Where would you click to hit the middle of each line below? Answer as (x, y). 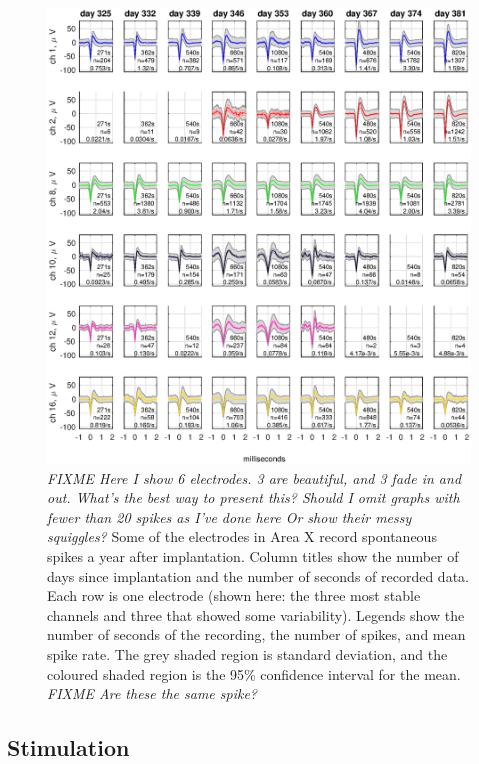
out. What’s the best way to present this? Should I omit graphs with (253, 497)
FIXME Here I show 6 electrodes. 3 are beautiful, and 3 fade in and (254, 477)
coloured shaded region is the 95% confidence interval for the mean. (254, 673)
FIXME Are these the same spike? (152, 693)
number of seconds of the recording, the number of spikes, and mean (256, 634)
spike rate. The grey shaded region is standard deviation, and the (247, 654)
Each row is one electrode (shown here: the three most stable (234, 595)
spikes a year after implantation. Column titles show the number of (253, 556)
